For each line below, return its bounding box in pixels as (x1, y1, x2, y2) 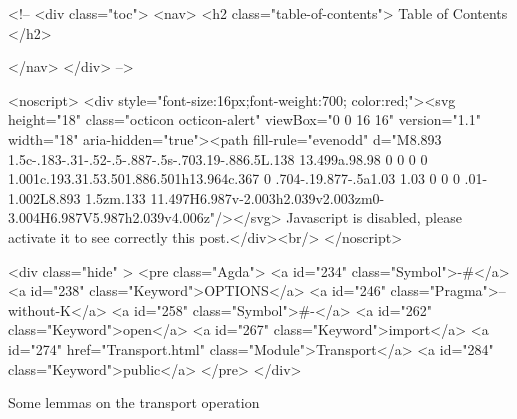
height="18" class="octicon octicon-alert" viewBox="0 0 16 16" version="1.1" (8, 109, 481, 130)
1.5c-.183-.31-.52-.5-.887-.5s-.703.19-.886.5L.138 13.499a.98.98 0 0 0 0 (8, 148, 428, 169)
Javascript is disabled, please (286, 207, 462, 228)
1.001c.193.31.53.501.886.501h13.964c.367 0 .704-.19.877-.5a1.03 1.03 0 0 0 (8, 168, 460, 189)
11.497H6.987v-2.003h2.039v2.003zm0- (150, 187, 385, 208)
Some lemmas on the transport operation (8, 392, 260, 413)
